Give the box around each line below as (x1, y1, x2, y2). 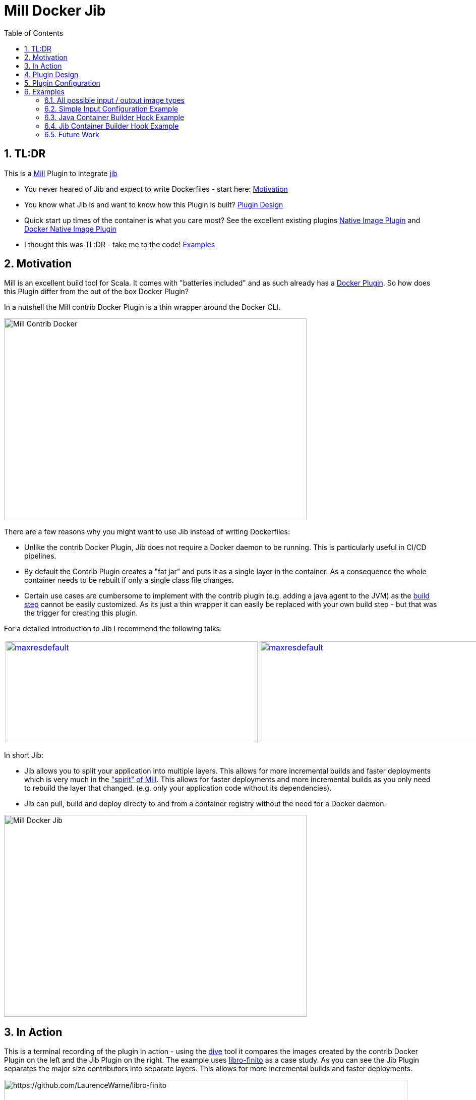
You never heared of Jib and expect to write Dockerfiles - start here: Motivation (24, 184, 288, 193)
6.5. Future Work (44, 130, 99, 139)
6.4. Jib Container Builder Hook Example (44, 121, 179, 130)
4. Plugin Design (24, 70, 79, 79)
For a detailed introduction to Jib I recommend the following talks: (4, 624, 222, 633)
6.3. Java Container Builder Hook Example (44, 113, 185, 122)
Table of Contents (4, 28, 64, 37)
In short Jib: (4, 751, 44, 760)
